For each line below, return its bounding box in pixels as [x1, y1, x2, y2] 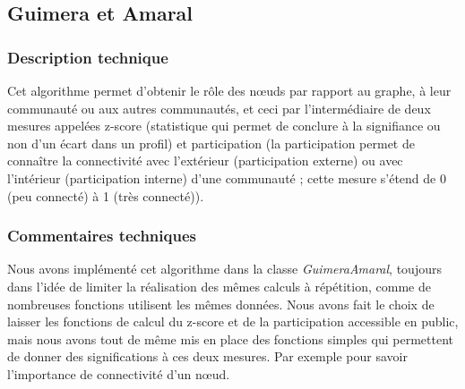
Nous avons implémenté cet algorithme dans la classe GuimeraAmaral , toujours [7, 259, 442, 278]
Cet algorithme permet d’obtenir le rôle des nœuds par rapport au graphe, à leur [7, 81, 452, 99]
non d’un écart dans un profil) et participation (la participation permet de [7, 133, 415, 152]
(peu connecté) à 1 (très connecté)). [7, 186, 204, 205]
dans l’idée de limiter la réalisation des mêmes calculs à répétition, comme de [7, 276, 431, 295]
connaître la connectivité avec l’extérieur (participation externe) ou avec [7, 151, 403, 170]
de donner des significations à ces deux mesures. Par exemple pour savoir [7, 347, 408, 366]
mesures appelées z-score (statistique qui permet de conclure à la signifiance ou [7, 116, 441, 135]
